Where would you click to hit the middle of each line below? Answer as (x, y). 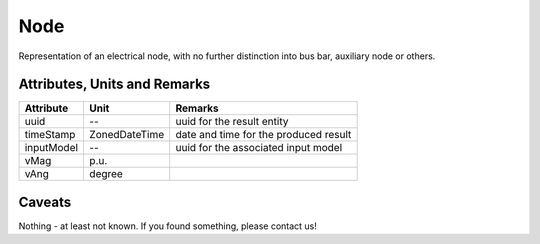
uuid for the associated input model (259, 148)
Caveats (45, 201)
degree (106, 174)
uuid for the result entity (232, 122)
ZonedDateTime (127, 135)
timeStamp (50, 135)
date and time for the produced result (263, 135)
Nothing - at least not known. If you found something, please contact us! (167, 226)
